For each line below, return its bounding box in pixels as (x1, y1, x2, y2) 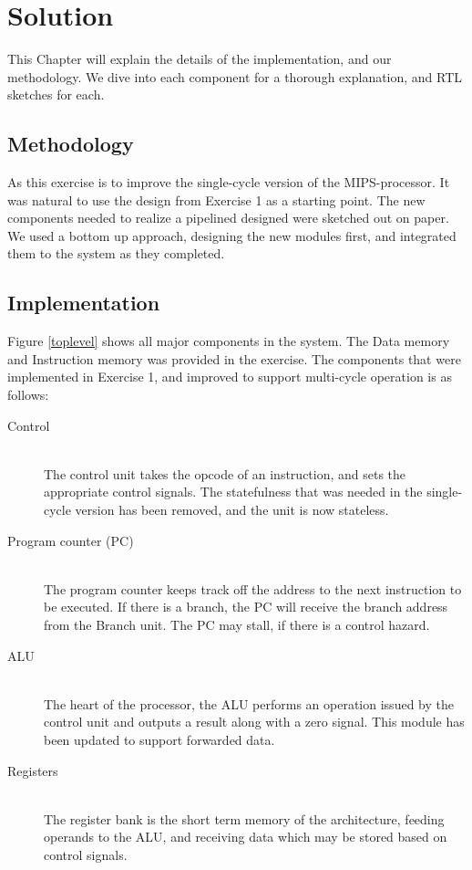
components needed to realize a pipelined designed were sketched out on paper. (7, 208, 449, 227)
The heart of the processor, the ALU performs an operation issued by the (44, 694, 454, 713)
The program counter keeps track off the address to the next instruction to (44, 579, 462, 598)
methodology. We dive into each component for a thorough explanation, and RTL (7, 67, 463, 86)
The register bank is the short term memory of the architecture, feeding (44, 809, 445, 828)
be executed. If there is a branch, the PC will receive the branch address (44, 597, 448, 616)
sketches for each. (7, 85, 105, 104)
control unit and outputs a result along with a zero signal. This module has (44, 712, 465, 731)
